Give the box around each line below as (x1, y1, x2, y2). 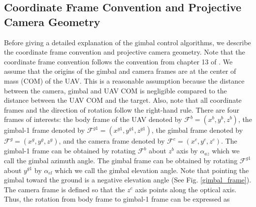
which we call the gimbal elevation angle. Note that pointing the (55, 165, 249, 175)
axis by (176, 146, 198, 156)
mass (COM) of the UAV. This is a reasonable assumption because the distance (4, 75, 245, 86)
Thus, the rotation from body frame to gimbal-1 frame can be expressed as (4, 194, 230, 204)
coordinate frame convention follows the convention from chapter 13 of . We (4, 56, 233, 66)
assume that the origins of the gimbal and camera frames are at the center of (4, 66, 236, 76)
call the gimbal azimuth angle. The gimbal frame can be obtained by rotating (4, 155, 238, 165)
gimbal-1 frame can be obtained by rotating (4, 146, 136, 156)
